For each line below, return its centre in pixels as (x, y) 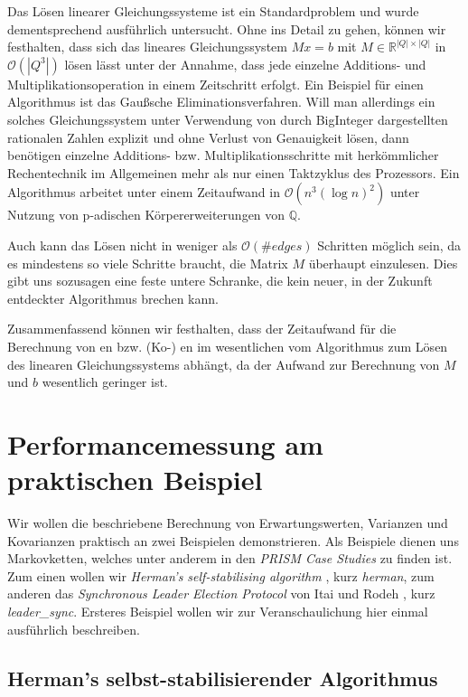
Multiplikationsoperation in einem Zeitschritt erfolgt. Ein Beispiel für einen (215, 84)
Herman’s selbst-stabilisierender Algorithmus (223, 678)
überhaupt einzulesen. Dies (383, 263)
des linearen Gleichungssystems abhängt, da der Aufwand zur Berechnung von (224, 364)
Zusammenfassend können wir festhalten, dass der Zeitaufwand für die (202, 329)
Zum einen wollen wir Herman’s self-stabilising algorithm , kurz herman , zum (221, 575)
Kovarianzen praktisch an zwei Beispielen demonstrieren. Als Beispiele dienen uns (233, 540)
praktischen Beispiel (135, 480)
